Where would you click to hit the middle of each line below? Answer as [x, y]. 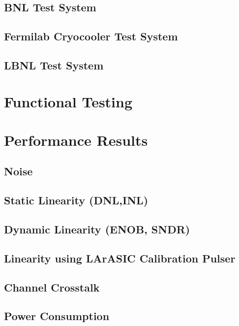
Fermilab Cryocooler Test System [91, 36]
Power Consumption [57, 316]
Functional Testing [68, 101]
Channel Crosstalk [52, 287]
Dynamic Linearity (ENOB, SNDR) [97, 229]
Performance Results [76, 140]
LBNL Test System [54, 65]
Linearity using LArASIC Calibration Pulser [120, 258]
